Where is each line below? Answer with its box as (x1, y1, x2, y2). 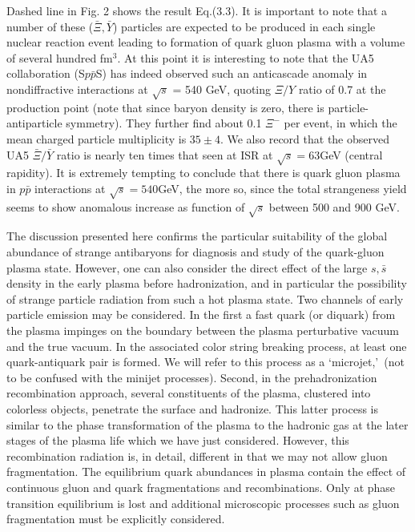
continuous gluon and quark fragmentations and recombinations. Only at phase (6, 478, 396, 495)
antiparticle (6, 115, 62, 131)
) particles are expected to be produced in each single (113, 18, 376, 34)
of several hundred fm (6, 49, 113, 66)
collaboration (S (6, 65, 85, 82)
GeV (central (320, 146, 383, 163)
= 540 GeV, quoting (172, 80, 272, 97)
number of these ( (6, 18, 94, 34)
